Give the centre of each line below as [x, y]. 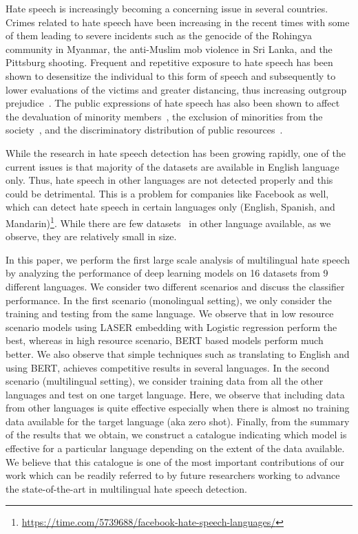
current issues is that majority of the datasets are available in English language [172, 166]
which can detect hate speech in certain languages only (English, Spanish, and [170, 207]
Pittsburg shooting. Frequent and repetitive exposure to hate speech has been [169, 62]
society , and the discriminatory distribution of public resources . [144, 130]
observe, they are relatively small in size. [91, 236]
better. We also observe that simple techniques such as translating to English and [178, 353]
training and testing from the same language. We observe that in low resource [170, 313]
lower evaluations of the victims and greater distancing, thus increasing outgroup [176, 89]
